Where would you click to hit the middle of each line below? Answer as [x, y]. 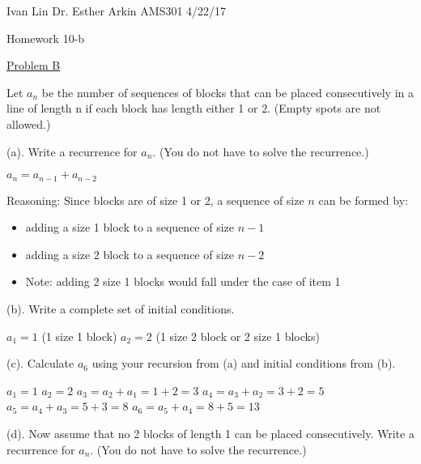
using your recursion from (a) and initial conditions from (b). [244, 363]
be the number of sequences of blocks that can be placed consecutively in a [228, 92]
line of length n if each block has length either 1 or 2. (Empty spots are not [194, 108]
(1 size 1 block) [79, 336]
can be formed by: [363, 200]
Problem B [34, 65]
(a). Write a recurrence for [72, 151]
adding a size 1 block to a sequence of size [130, 227]
